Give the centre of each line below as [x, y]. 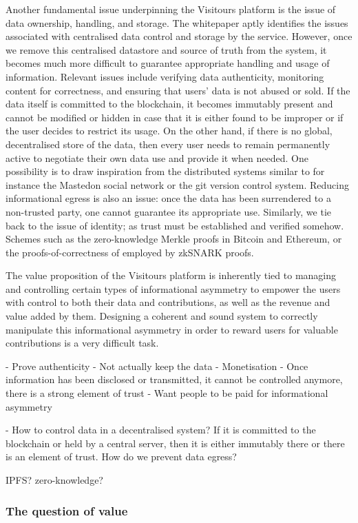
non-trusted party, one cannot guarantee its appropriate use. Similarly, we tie [169, 211]
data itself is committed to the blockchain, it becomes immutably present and [169, 104]
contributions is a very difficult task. [82, 343]
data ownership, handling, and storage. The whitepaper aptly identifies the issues [177, 22]
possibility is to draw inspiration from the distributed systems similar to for [165, 171]
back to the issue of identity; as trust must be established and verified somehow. [175, 225]
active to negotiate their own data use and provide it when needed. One [157, 157]
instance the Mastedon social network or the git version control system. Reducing [177, 184]
